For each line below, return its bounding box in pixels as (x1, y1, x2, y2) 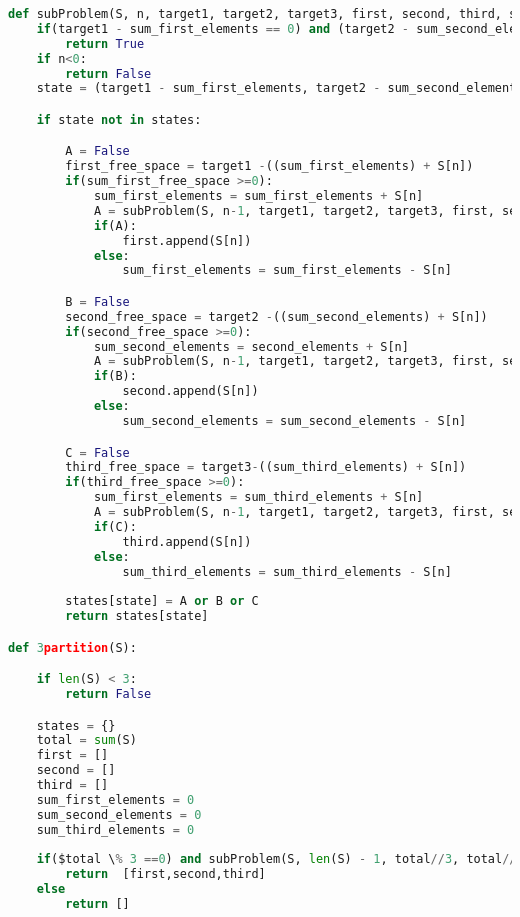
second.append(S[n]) (122, 384, 259, 399)
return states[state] (65, 609, 209, 624)
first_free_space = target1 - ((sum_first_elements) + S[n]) (65, 159, 474, 174)
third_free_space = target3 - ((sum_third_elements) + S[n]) (65, 460, 467, 475)
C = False (65, 445, 130, 460)
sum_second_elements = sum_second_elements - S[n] (122, 413, 467, 428)
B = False (65, 294, 130, 309)
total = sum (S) (36, 733, 137, 748)
